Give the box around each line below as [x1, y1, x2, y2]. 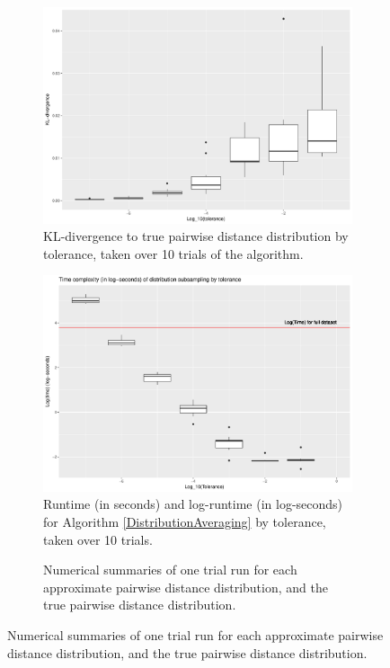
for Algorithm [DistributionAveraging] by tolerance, [43, 512, 326, 531]
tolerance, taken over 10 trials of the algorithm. [43, 244, 304, 263]
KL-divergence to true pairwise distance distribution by [43, 227, 349, 245]
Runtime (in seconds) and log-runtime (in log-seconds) [43, 494, 343, 513]
